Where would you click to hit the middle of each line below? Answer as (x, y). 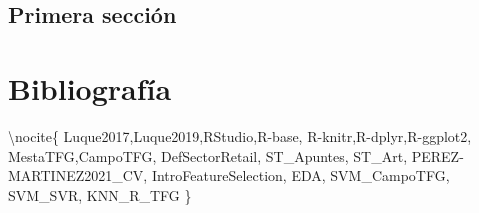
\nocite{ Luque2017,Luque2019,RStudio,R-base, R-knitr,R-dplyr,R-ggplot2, (240, 135)
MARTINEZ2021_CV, (78, 175)
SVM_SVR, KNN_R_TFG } (100, 194)
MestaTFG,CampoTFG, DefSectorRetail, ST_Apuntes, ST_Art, (208, 155)
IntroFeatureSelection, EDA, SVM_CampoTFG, (300, 175)
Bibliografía (90, 87)
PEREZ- (437, 155)
